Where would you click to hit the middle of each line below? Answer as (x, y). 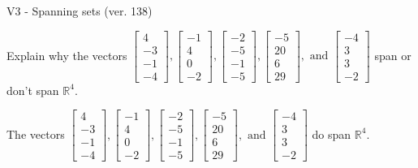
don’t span (33, 90)
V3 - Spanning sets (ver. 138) (80, 11)
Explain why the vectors (67, 55)
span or (393, 55)
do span (332, 134)
